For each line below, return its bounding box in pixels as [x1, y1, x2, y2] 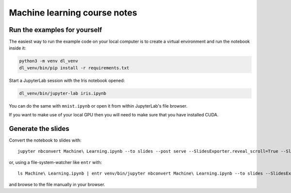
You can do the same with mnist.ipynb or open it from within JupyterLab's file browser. [9, 103, 188, 109]
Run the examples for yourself [9, 26, 102, 34]
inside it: [9, 45, 26, 51]
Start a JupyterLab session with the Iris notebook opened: [9, 78, 125, 83]
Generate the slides [9, 124, 70, 133]
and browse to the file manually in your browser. [9, 181, 105, 187]
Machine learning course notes [9, 7, 138, 18]
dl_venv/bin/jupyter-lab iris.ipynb [19, 90, 107, 96]
